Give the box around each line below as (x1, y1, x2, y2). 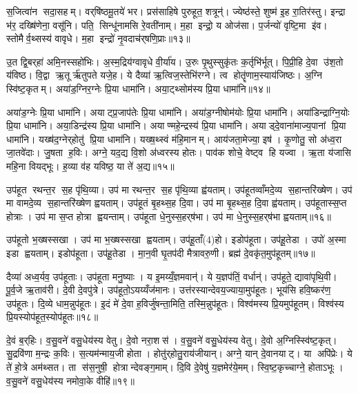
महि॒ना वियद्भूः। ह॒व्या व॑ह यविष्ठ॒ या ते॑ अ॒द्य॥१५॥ (6, 158, 175, 173)
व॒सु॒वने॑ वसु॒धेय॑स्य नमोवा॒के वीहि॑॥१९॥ (6, 373, 135, 387)
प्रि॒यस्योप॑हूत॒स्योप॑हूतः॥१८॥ (6, 309, 99, 324)
